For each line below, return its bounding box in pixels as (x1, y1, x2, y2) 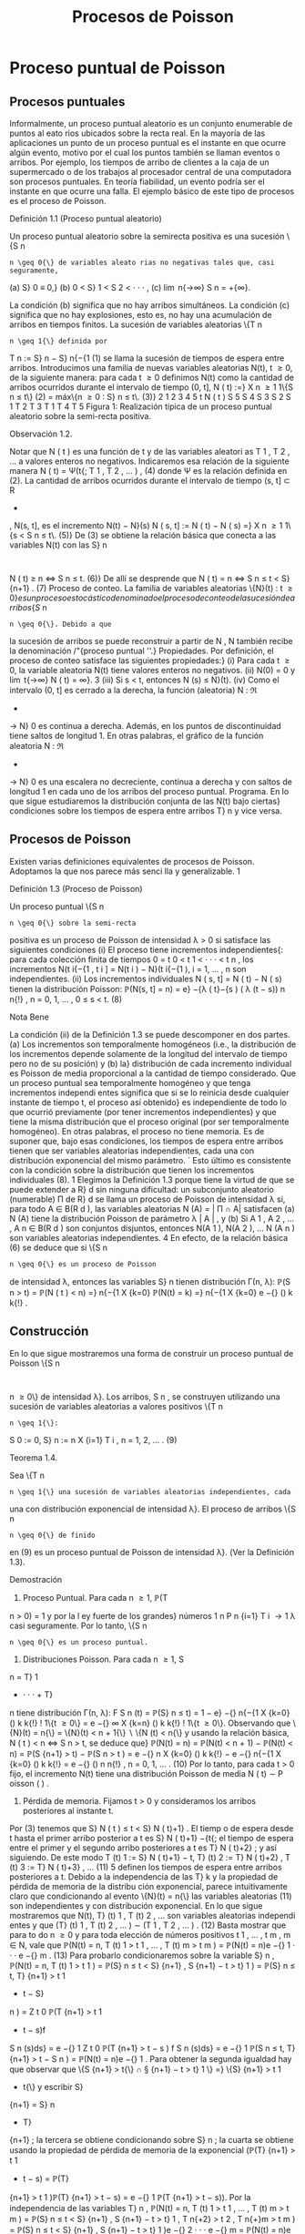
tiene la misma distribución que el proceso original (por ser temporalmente (9, 1116, 290, 1127)
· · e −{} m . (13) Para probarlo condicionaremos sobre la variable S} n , (9, 1950, 275, 1961)
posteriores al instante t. (22, 1805, 114, 1816)
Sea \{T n (9, 1470, 46, 1481)
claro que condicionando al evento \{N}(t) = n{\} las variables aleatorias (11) (9, 1891, 293, 1901)
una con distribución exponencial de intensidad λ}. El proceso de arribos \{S (9, 1503, 296, 1514)
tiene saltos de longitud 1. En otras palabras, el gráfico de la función (9, 731, 264, 741)
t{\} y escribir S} (22, 2081, 84, 2092)
